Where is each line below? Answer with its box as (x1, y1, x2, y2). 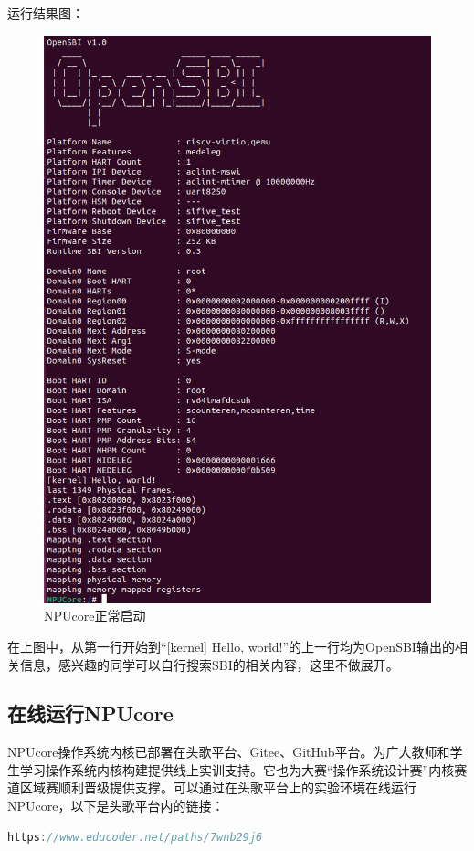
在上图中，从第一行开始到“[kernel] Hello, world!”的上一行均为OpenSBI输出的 (7, 636, 455, 655)
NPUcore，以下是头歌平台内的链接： (7, 796, 225, 815)
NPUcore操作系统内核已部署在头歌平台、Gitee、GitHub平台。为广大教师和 (7, 742, 450, 761)
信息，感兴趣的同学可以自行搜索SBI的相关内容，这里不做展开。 (19, 654, 399, 674)
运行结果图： (7, 4, 84, 22)
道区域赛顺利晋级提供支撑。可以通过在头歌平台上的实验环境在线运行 (7, 778, 416, 797)
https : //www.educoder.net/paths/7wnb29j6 (7, 830, 263, 844)
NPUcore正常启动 (44, 606, 146, 625)
